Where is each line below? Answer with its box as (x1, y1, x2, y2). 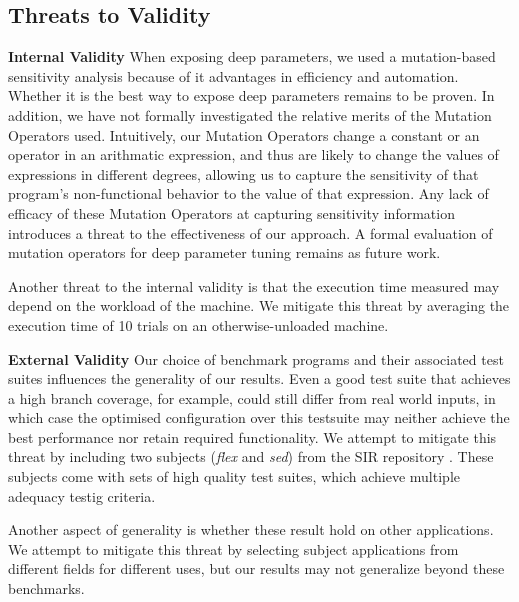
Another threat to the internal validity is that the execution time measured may (8, 275, 500, 296)
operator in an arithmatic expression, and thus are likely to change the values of (8, 144, 499, 165)
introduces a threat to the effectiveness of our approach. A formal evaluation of (8, 222, 493, 243)
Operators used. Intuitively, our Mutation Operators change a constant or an (8, 124, 480, 145)
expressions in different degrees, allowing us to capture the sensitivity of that (8, 163, 479, 184)
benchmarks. (8, 578, 85, 599)
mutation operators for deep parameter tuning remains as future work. (8, 242, 441, 263)
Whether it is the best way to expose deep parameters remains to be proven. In (8, 85, 495, 106)
